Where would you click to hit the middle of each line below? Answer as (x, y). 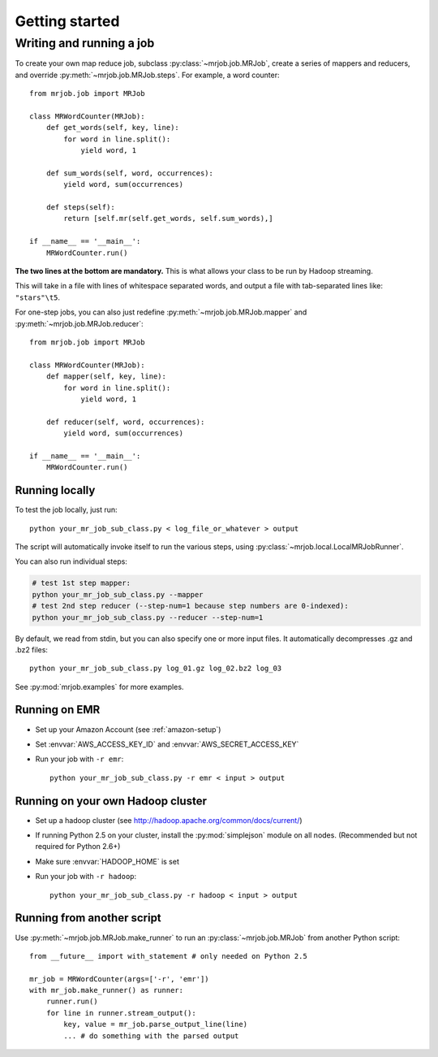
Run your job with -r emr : (79, 759)
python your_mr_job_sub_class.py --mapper (118, 594)
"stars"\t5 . (38, 297)
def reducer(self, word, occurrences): (125, 422)
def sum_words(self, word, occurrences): (130, 173)
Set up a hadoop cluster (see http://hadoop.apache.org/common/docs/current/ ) (169, 820)
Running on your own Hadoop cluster (111, 801)
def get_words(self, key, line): (113, 128)
